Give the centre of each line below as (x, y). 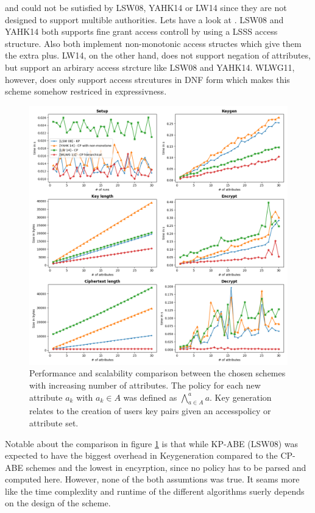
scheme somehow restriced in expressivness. (86, 91)
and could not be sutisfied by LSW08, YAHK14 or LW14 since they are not (146, 7)
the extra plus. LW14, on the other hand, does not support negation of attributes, (158, 55)
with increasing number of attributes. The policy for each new (145, 385)
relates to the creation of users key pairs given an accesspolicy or (150, 411)
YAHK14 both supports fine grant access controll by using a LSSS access (141, 31)
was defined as (150, 397)
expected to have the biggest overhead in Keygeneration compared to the (141, 455)
